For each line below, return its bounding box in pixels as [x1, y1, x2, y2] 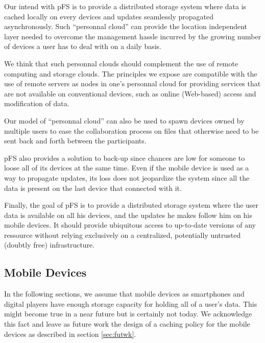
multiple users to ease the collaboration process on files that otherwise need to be [4, 125, 259, 136]
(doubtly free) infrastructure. [4, 239, 95, 250]
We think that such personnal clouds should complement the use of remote [4, 58, 238, 68]
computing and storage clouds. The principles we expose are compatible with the [4, 68, 257, 79]
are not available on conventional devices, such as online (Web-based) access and [4, 88, 256, 99]
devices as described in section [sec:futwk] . [4, 328, 136, 339]
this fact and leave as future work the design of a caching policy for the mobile [4, 318, 250, 329]
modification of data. [4, 98, 69, 109]
